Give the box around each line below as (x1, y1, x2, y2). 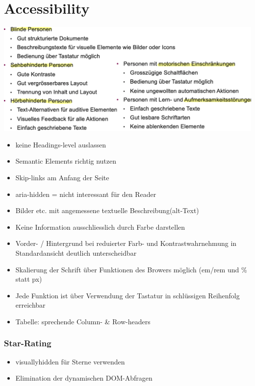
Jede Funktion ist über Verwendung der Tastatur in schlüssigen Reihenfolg (15, 290, 240, 300)
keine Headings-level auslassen (15, 139, 106, 149)
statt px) (15, 274, 42, 284)
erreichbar (15, 300, 46, 310)
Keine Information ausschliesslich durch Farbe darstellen (15, 221, 185, 232)
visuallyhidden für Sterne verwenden (15, 356, 125, 366)
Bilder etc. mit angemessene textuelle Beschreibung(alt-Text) (15, 205, 199, 216)
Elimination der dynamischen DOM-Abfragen (15, 373, 153, 383)
